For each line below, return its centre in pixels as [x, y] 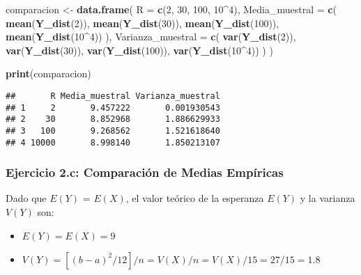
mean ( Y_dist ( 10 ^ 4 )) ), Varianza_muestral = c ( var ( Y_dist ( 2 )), [151, 37]
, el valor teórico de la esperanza [195, 198]
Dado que [26, 198]
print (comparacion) [48, 73]
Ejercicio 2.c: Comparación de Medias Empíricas [145, 172]
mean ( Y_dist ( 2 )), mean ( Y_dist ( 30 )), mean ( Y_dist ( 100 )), [143, 23]
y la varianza [328, 198]
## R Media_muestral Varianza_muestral [113, 96]
